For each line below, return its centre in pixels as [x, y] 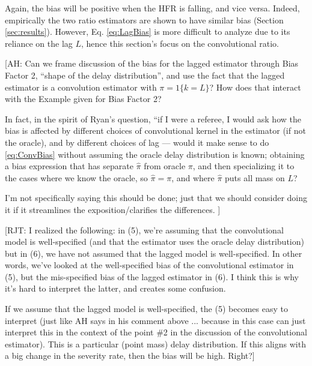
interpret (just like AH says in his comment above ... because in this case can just [155, 320]
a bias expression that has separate [69, 166]
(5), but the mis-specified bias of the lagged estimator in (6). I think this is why [152, 276]
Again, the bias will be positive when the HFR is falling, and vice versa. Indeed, [152, 8]
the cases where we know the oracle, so [76, 177]
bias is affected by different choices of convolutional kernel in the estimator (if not [155, 130]
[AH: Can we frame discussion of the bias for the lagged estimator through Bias [152, 63]
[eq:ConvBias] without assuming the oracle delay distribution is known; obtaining [155, 154]
